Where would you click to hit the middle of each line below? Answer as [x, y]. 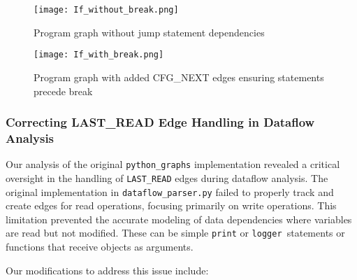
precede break [63, 91]
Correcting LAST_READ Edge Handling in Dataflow [160, 122]
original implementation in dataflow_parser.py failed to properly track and [170, 191]
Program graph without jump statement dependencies [149, 32]
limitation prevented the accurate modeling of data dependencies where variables [179, 219]
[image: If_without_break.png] [106, 10]
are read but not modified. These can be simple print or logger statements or [175, 233]
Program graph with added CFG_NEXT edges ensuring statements [179, 77]
